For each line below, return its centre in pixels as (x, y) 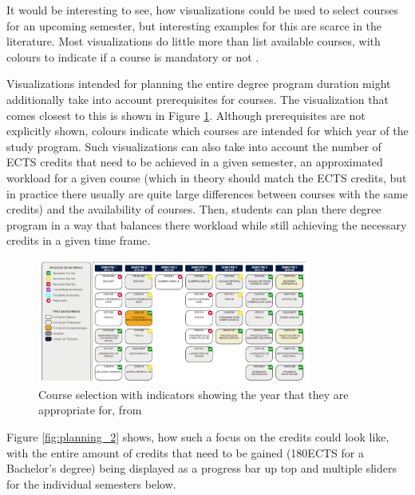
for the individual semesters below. (91, 483)
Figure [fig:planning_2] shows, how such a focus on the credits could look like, (198, 437)
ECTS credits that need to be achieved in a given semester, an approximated (195, 162)
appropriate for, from (90, 410)
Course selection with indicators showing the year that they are (194, 394)
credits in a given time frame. (79, 240)
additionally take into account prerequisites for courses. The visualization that (198, 99)
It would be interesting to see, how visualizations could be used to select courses (203, 10)
